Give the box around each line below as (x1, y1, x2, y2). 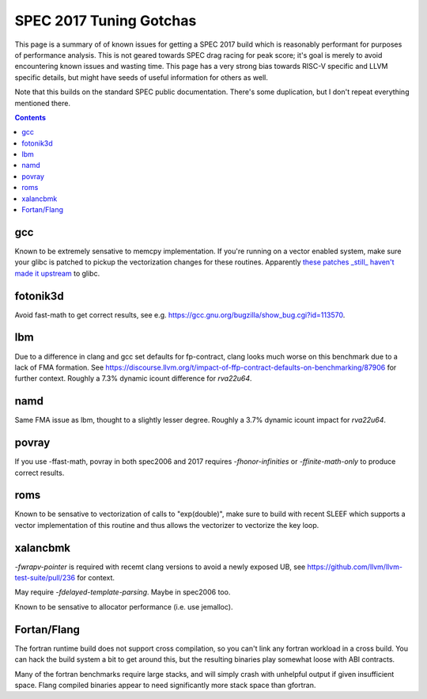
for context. (76, 573, 115, 583)
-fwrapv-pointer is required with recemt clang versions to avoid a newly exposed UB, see (14, 562, 306, 572)
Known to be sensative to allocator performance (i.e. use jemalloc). (14, 602, 233, 611)
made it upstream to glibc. (14, 268, 100, 278)
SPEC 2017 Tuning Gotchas (14, 12, 197, 29)
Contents (14, 112, 47, 122)
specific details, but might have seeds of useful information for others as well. (14, 72, 268, 82)
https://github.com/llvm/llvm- (307, 562, 403, 572)
